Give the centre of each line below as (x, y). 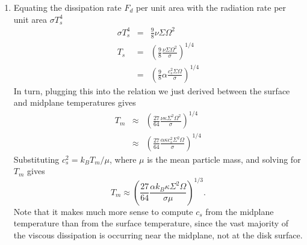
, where (123, 159)
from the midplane (240, 211)
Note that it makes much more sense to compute (103, 211)
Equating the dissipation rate (67, 7)
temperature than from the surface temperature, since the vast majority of (151, 223)
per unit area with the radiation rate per (211, 7)
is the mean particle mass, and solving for (224, 159)
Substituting (36, 159)
